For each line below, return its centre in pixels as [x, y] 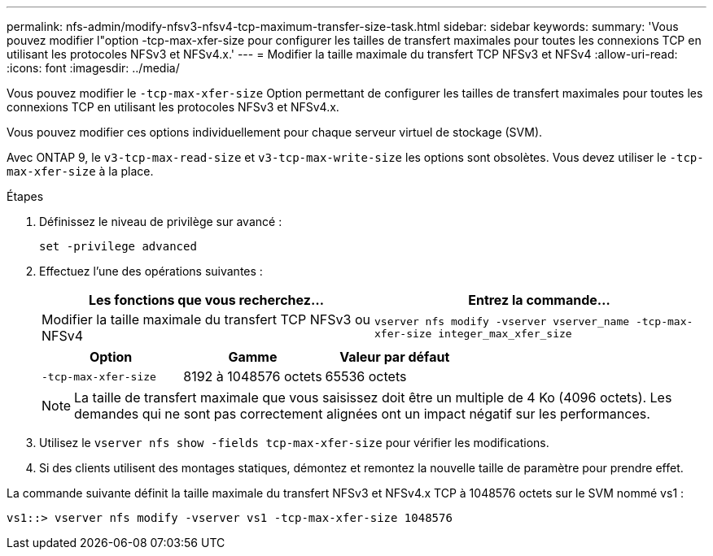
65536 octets [366, 376]
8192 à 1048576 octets [253, 376]
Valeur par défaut [395, 357]
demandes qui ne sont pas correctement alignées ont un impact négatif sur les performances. [362, 414]
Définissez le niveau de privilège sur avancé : [161, 222]
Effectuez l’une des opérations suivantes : [151, 271]
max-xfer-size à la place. [80, 171]
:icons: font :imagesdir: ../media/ [93, 68]
